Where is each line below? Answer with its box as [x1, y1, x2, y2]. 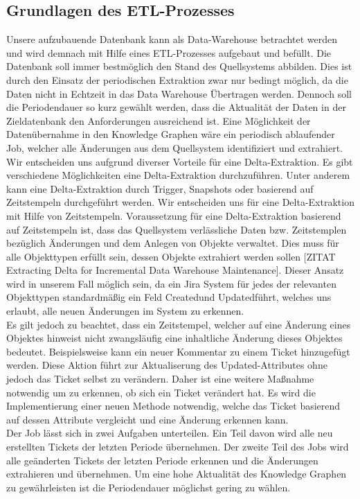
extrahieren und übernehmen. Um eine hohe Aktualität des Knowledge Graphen [6, 466, 347, 481]
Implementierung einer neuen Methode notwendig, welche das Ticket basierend [6, 399, 341, 413]
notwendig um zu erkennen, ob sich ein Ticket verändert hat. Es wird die [6, 385, 316, 399]
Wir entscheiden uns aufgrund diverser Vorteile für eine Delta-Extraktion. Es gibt [6, 154, 353, 168]
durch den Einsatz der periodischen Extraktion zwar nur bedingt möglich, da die [6, 72, 348, 87]
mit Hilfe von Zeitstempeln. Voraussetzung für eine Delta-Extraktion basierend [6, 208, 341, 222]
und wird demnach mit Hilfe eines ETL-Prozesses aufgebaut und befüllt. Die [6, 45, 332, 60]
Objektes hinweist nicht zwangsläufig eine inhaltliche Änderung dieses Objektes [6, 331, 343, 345]
